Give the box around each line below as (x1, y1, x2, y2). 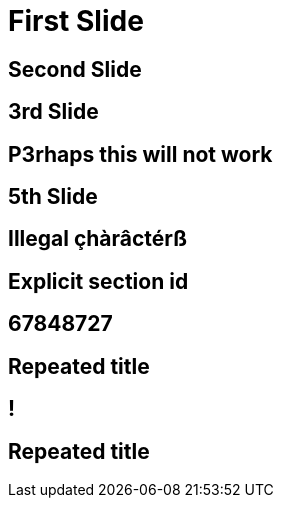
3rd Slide (8, 99, 99, 125)
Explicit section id (8, 268, 189, 294)
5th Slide (8, 184, 98, 210)
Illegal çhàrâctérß (8, 226, 188, 252)
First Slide (8, 4, 144, 38)
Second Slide (8, 56, 142, 82)
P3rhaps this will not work (8, 141, 273, 167)
